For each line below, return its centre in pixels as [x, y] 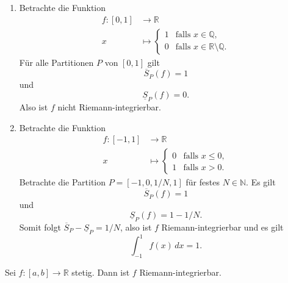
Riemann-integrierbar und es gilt [222, 227]
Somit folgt [40, 227]
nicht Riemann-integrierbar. [109, 107]
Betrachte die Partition [63, 182]
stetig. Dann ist [101, 272]
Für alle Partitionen [56, 62]
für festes [203, 182]
